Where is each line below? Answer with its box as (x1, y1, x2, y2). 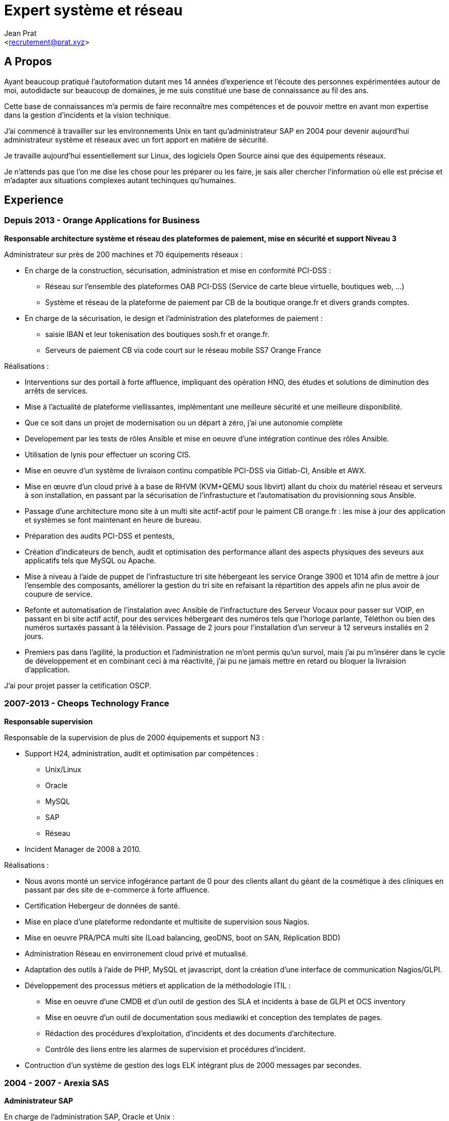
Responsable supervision (4, 717, 93, 726)
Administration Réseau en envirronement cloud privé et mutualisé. (25, 949, 248, 958)
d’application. (25, 665, 70, 674)
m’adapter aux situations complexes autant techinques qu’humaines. (4, 175, 236, 185)
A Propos (4, 55, 52, 68)
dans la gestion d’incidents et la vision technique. (4, 110, 171, 119)
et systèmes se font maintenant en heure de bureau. (25, 515, 201, 524)
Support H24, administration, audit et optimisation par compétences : (25, 749, 258, 758)
